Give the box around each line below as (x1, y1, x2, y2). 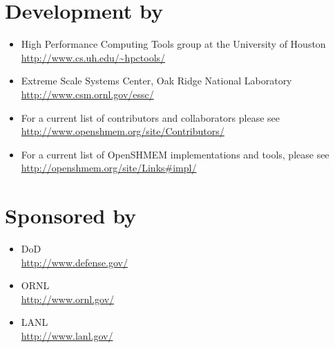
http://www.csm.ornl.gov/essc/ (21, 86, 154, 101)
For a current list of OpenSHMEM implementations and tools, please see (21, 147, 329, 161)
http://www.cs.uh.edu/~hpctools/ (21, 50, 166, 64)
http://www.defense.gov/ (21, 255, 128, 269)
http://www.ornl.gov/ (21, 291, 115, 306)
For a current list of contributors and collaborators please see (21, 110, 280, 125)
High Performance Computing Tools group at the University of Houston (21, 37, 326, 51)
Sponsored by (5, 201, 137, 230)
